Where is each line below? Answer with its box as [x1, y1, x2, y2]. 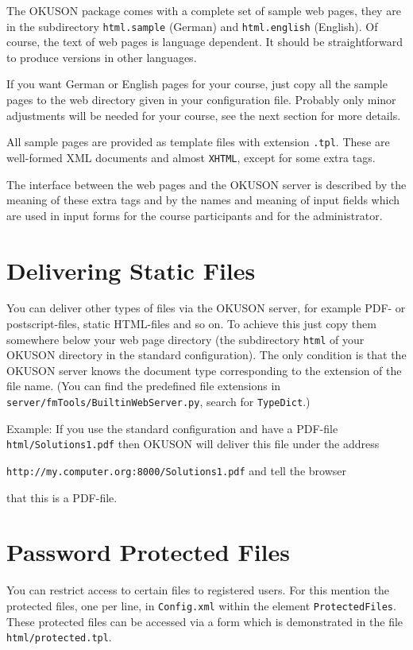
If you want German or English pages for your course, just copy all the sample [6, 75, 388, 92]
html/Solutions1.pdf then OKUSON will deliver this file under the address [6, 435, 380, 452]
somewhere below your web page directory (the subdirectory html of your [6, 331, 365, 347]
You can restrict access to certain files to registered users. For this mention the [6, 582, 390, 598]
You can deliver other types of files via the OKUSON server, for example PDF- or [6, 300, 406, 316]
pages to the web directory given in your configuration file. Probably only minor [6, 91, 396, 108]
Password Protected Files [6, 536, 291, 568]
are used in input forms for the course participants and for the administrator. [6, 207, 383, 223]
